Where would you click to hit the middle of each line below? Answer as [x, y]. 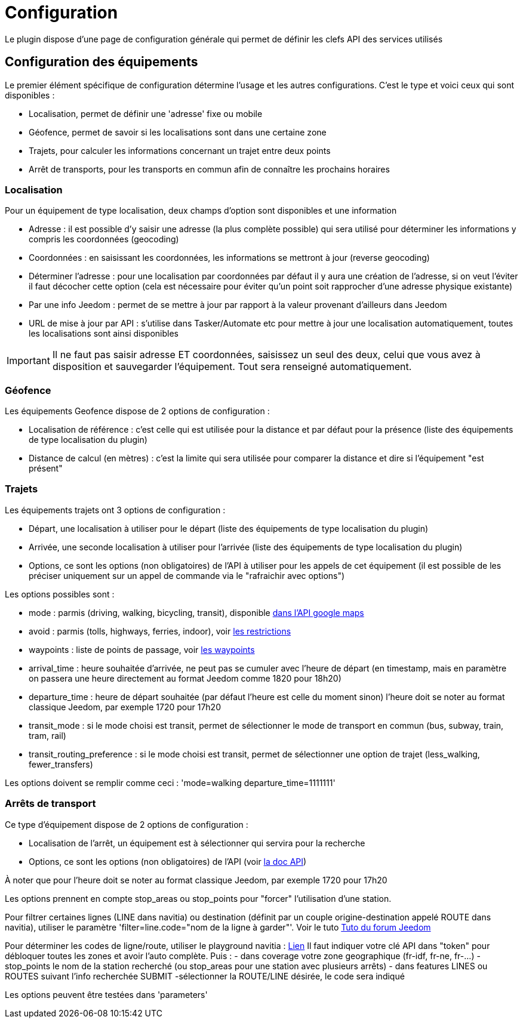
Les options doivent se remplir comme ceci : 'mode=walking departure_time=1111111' [170, 782]
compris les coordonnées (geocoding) [104, 239]
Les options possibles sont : [60, 594]
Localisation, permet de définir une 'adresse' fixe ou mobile [146, 113]
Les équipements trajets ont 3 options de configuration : [115, 510]
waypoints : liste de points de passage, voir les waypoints [142, 649]
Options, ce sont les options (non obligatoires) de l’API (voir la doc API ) [168, 861]
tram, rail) [47, 735]
